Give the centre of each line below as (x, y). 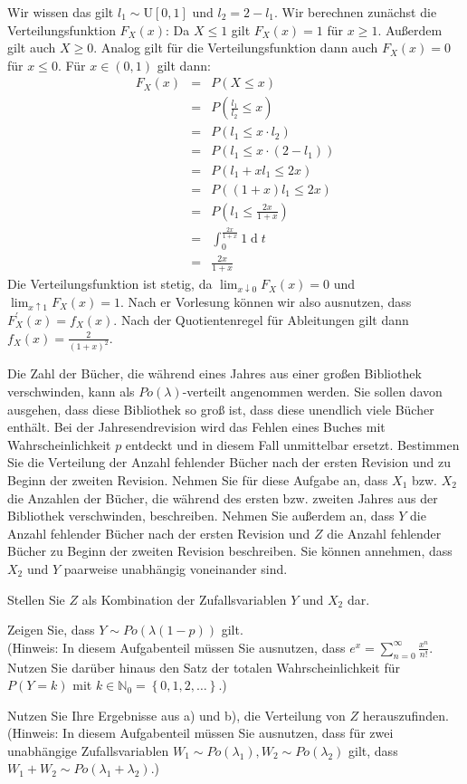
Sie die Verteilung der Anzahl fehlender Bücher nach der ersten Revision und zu (229, 462)
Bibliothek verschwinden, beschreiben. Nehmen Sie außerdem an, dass (201, 516)
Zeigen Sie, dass (51, 630)
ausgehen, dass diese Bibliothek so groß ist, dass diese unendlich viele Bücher (221, 409)
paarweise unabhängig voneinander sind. (176, 568)
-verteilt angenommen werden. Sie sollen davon (312, 391)
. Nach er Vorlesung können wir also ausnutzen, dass (266, 301)
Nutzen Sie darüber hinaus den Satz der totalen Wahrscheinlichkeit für (204, 667)
